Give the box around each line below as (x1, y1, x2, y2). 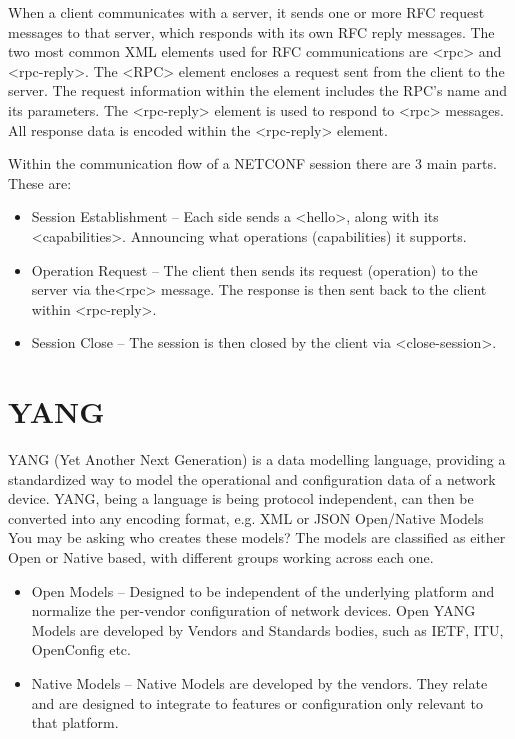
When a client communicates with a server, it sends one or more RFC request (8, 2, 485, 22)
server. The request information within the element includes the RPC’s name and (8, 80, 507, 101)
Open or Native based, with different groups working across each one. (8, 547, 434, 567)
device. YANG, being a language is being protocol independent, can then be (8, 488, 474, 509)
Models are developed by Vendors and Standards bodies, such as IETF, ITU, (31, 619, 504, 640)
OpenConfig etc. (31, 639, 131, 660)
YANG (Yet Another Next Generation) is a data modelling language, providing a (8, 449, 506, 470)
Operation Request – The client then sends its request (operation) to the (31, 259, 478, 280)
